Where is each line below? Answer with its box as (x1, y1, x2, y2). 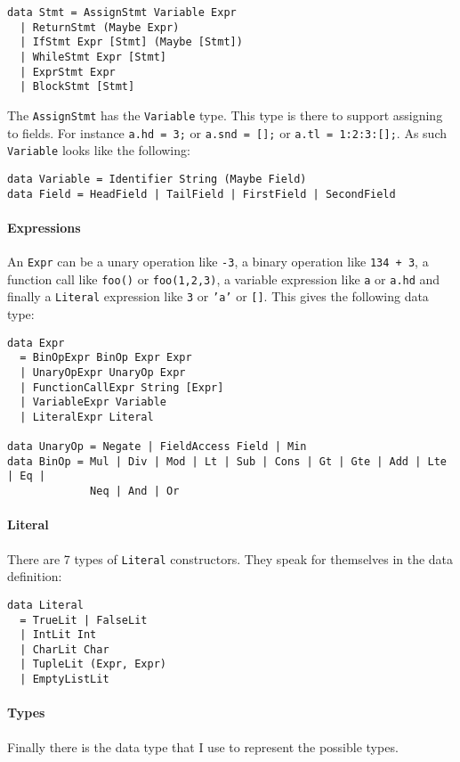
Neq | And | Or (90, 485, 180, 498)
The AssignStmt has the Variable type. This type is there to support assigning (7, 105, 443, 124)
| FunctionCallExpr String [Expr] (20, 381, 224, 394)
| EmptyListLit (20, 673, 109, 686)
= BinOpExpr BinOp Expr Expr (20, 351, 192, 365)
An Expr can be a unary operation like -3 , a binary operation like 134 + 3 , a (7, 252, 429, 271)
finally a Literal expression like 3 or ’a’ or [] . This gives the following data (7, 287, 429, 306)
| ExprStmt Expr (20, 65, 116, 78)
